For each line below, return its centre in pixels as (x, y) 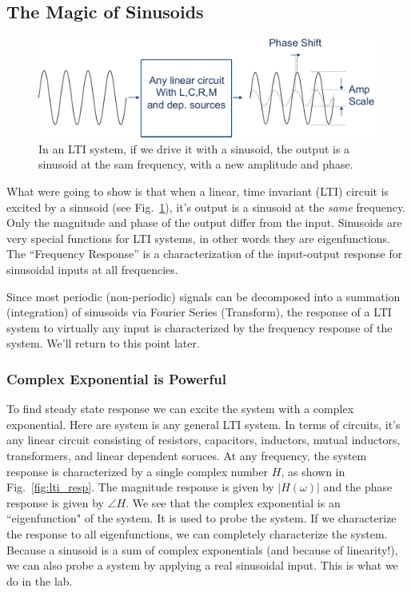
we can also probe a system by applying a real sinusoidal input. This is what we (202, 565)
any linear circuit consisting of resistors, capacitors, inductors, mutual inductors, (204, 440)
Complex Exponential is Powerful (116, 378)
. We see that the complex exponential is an (233, 502)
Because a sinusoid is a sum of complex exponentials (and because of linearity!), (202, 549)
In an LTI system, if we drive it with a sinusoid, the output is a (194, 148)
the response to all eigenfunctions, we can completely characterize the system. (197, 533)
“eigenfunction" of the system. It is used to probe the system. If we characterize (202, 518)
